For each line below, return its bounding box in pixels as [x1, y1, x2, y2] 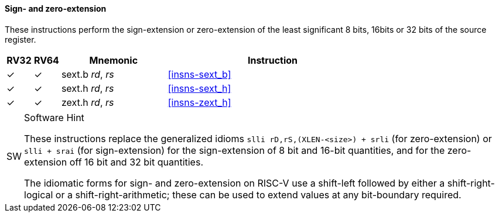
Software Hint [24, 111, 84, 123]
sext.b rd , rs [61, 68, 114, 80]
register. [5, 34, 36, 44]
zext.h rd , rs [61, 96, 114, 108]
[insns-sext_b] [168, 68, 231, 80]
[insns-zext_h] [168, 96, 231, 108]
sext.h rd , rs [61, 82, 114, 94]
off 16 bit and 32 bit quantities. [69, 156, 203, 168]
